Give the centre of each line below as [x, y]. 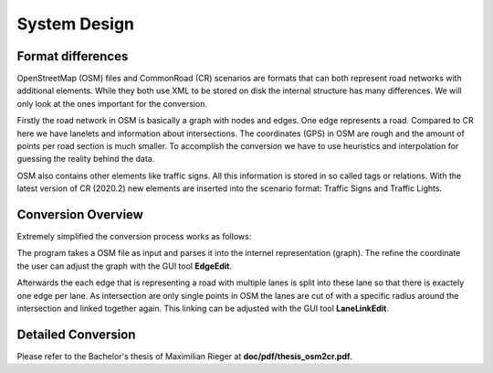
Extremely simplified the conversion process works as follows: [134, 237]
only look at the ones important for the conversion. [112, 103]
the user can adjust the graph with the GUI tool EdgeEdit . [125, 266]
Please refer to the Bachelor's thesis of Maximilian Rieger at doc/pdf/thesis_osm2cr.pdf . [185, 356]
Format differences [73, 56]
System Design [76, 24]
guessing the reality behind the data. [86, 159]
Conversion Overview [80, 214]
